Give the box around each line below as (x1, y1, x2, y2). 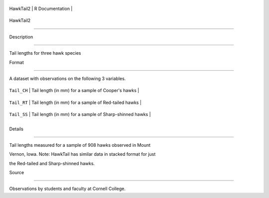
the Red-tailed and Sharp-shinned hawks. (9, 160, 95, 166)
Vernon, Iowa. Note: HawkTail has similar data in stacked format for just (9, 151, 156, 157)
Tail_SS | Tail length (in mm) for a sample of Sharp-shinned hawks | (9, 111, 151, 117)
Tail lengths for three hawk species (9, 50, 82, 56)
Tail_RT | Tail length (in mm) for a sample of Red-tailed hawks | (9, 99, 142, 105)
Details (9, 126, 23, 132)
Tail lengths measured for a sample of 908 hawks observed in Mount (9, 142, 151, 148)
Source (9, 170, 24, 176)
